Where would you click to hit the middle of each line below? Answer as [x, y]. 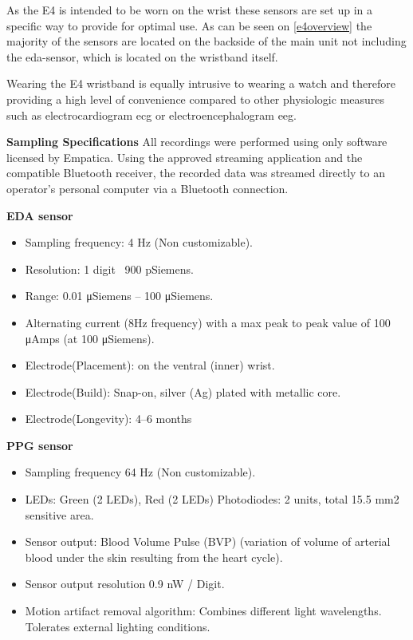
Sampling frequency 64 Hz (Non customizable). [140, 472]
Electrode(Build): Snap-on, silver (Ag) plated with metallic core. [183, 391]
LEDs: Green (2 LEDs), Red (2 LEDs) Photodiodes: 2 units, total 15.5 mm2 [212, 499]
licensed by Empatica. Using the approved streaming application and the [185, 157]
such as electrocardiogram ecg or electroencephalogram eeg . [151, 115]
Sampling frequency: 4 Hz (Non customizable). [139, 242]
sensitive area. [59, 514]
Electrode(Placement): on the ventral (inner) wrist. [150, 365]
